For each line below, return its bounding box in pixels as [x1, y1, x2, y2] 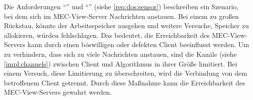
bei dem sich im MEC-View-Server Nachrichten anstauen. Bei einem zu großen [4, 11, 239, 21]
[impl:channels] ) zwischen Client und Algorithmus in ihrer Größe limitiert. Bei [4, 58, 237, 68]
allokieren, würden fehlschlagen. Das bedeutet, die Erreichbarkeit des [4, 30, 210, 40]
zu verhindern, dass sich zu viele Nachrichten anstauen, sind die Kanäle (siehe [4, 49, 237, 59]
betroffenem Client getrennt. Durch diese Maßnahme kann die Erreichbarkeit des [4, 77, 245, 87]
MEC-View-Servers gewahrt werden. [4, 87, 112, 97]
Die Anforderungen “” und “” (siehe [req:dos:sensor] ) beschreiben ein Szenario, [4, 1, 239, 11]
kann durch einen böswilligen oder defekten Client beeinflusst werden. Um [27, 39, 249, 50]
